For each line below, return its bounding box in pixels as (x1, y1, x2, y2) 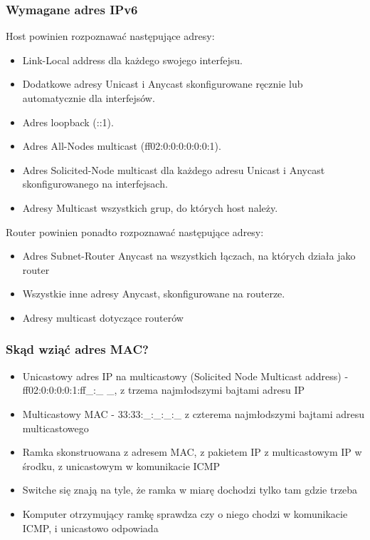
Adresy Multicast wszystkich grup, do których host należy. (22, 200, 278, 215)
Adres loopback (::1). (22, 114, 114, 129)
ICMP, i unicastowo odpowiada (22, 520, 159, 535)
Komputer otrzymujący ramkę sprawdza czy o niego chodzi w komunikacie (22, 506, 348, 521)
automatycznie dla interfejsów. (22, 91, 155, 105)
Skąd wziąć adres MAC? (6, 340, 149, 358)
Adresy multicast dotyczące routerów (22, 310, 184, 325)
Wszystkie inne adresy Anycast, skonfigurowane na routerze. (22, 286, 285, 301)
